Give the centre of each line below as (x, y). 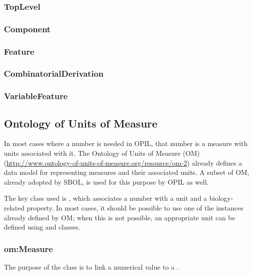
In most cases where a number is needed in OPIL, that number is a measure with (126, 143)
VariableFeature (36, 96)
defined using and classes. (42, 227)
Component (27, 29)
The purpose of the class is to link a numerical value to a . (91, 266)
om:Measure (29, 248)
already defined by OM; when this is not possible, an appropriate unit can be (120, 217)
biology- (221, 198)
